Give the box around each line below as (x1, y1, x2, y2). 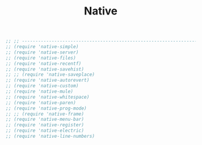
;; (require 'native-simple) (5, 44, 79, 50)
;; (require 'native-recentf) (5, 60, 82, 67)
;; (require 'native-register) (5, 122, 84, 128)
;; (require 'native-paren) (5, 99, 77, 106)
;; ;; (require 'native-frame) (5, 111, 84, 117)
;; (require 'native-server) (5, 49, 79, 55)
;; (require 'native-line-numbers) (5, 134, 95, 140)
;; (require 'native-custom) (5, 83, 79, 89)
